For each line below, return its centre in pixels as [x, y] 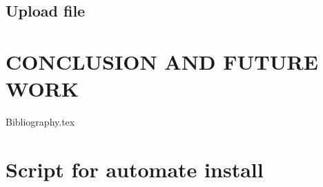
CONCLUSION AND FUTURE [162, 61]
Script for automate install [135, 169]
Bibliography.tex [40, 122]
